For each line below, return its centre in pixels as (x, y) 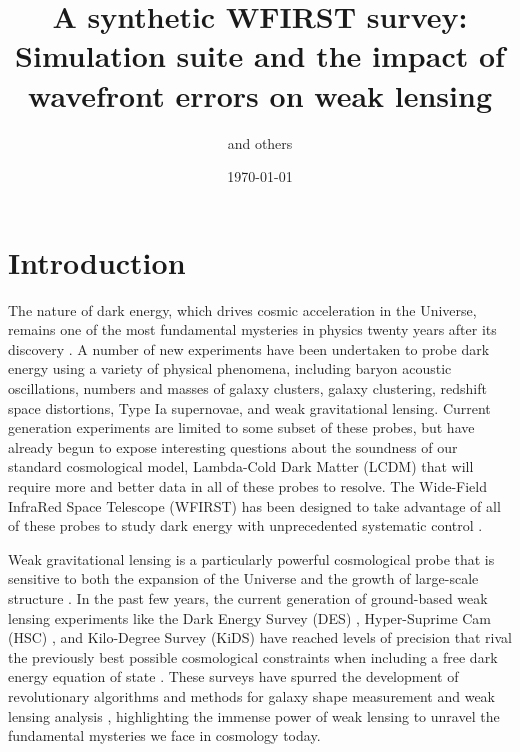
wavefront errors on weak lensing (260, 94)
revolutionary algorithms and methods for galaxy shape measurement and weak (252, 695)
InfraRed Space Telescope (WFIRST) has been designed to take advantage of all (254, 505)
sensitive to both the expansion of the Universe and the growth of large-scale (243, 578)
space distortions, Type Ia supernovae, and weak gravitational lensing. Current (249, 407)
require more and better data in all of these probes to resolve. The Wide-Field (247, 485)
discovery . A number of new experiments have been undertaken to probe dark (249, 348)
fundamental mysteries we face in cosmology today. (164, 735)
